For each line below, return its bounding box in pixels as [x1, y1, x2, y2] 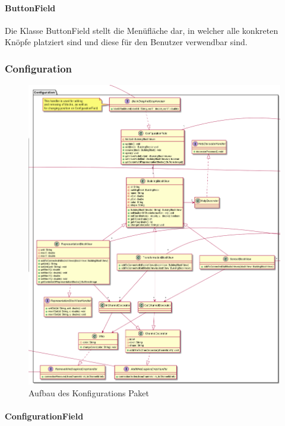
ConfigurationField [5, 410, 84, 422]
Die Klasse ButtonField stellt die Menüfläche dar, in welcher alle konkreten [5, 24, 278, 36]
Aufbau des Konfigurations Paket [28, 387, 150, 399]
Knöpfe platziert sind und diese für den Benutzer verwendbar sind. [5, 36, 248, 48]
